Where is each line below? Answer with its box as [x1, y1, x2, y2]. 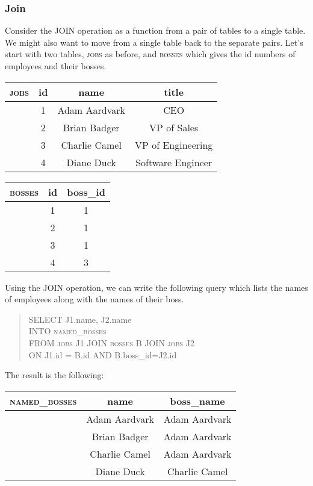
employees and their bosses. [5, 60, 107, 72]
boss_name [170, 393, 225, 408]
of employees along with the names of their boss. [5, 293, 184, 305]
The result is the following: [5, 369, 104, 381]
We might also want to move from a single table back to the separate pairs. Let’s [5, 36, 303, 48]
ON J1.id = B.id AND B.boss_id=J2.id [28, 348, 177, 361]
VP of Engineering [134, 137, 213, 152]
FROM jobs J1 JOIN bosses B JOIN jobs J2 [28, 336, 194, 349]
